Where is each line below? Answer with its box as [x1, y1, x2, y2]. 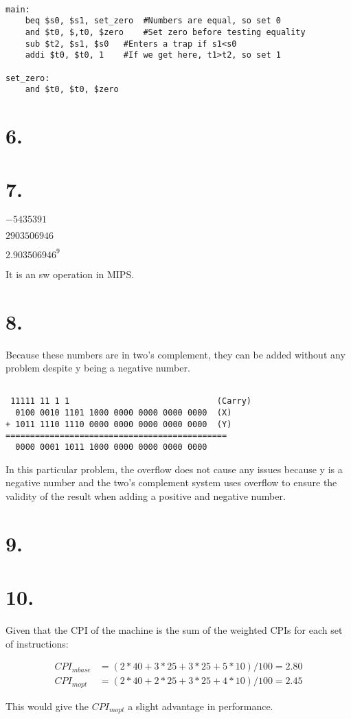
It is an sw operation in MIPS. [5, 266, 135, 281]
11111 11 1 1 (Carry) [10, 396, 251, 407]
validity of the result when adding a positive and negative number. [5, 488, 286, 503]
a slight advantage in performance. [128, 698, 273, 713]
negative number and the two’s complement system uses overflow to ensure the [5, 475, 337, 490]
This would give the [5, 698, 89, 713]
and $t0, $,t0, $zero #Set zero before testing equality [25, 27, 306, 37]
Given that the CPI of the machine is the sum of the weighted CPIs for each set [5, 623, 343, 637]
